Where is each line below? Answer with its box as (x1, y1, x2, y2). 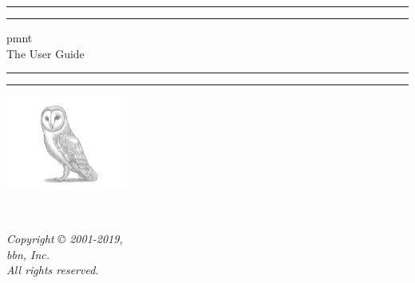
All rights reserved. (6, 261, 99, 278)
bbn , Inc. (6, 246, 50, 262)
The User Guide (6, 45, 85, 61)
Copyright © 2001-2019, (6, 230, 123, 247)
